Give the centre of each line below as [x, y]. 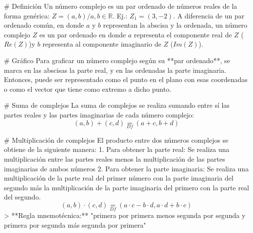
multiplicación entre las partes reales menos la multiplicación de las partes [115, 158]
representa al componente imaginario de [102, 44]
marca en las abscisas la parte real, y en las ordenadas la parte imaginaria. [115, 70]
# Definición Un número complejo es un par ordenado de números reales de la [121, 6]
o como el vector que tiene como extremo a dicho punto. [88, 89]
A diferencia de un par [211, 15]
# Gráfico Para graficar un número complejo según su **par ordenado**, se [117, 60]
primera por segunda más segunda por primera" [75, 225]
